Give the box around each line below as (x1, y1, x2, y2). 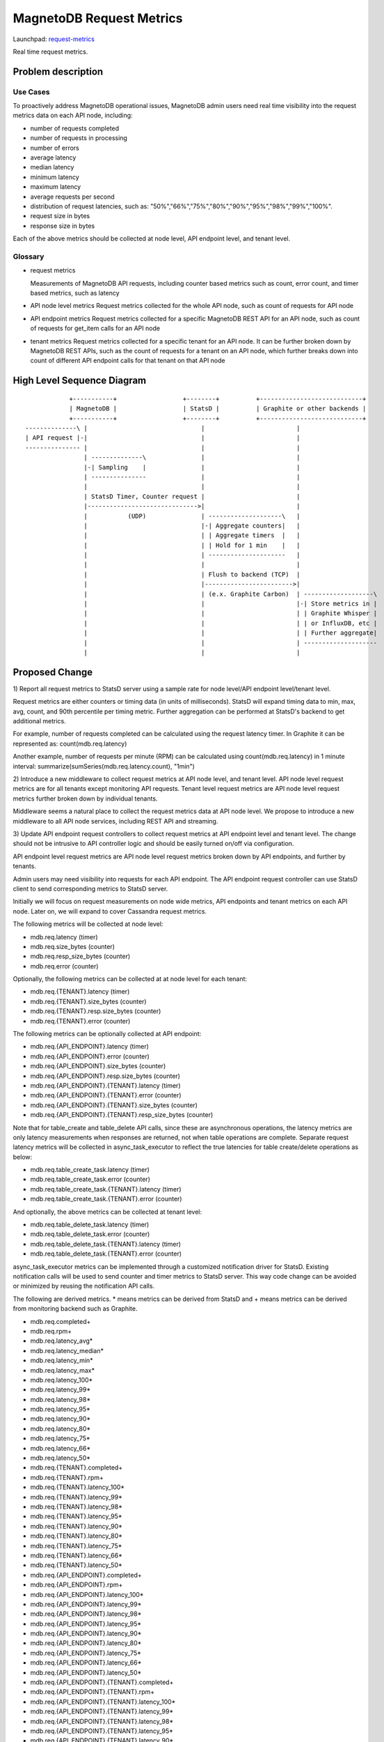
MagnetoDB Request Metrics (13, 10, 184, 26)
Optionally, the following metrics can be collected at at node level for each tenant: (13, 975, 247, 983)
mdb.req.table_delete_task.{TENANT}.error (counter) (30, 1249, 182, 1258)
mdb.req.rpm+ (30, 1327, 72, 1335)
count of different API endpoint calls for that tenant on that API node (30, 356, 225, 365)
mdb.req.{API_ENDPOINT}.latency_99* (30, 1600, 142, 1608)
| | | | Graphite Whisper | (83, 610, 378, 617)
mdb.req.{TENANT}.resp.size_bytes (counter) (30, 1007, 161, 1015)
